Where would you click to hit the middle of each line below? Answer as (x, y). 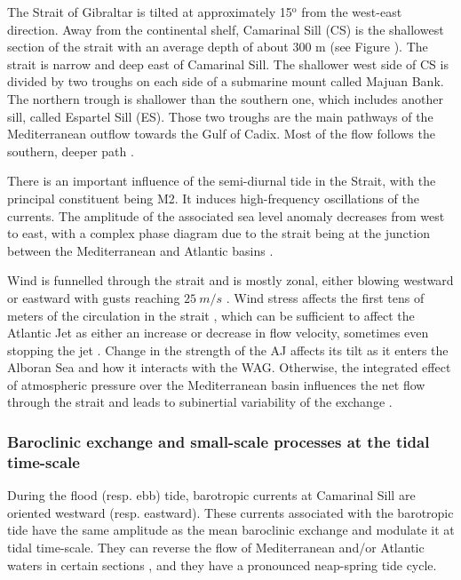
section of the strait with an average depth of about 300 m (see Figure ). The (218, 47)
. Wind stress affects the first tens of (325, 297)
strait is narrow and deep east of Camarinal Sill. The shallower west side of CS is (228, 64)
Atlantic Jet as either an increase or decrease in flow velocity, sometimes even (218, 333)
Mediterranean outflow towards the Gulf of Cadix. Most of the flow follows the (221, 134)
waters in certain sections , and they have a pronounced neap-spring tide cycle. (222, 564)
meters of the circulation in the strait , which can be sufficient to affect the (211, 315)
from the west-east (352, 12)
